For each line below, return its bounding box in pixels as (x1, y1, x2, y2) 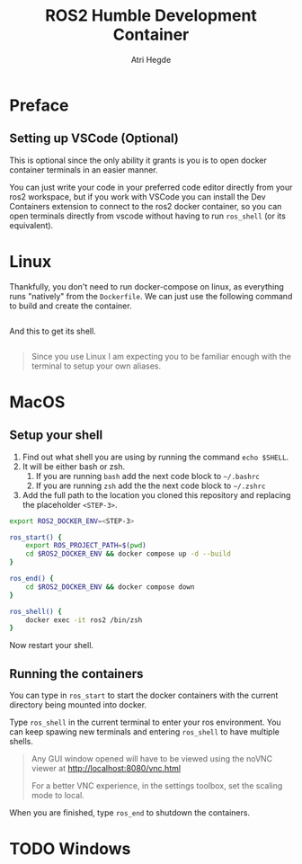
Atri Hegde (130, 54, 172, 65)
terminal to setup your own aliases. (31, 361, 162, 371)
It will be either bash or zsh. (22, 460, 126, 472)
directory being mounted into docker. (9, 699, 147, 710)
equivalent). (9, 219, 54, 230)
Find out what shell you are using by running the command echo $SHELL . (22, 451, 289, 462)
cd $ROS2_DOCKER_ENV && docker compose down (25, 582, 195, 592)
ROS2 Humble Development (44, 5, 258, 26)
